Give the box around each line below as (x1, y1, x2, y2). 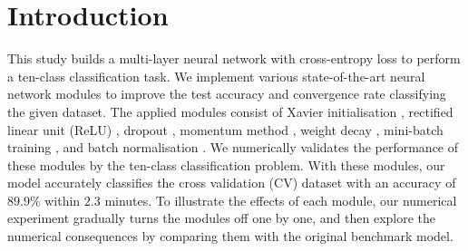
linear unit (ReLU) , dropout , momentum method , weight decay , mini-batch (7, 120, 444, 139)
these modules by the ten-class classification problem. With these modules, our (7, 155, 445, 174)
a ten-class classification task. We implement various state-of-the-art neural (7, 66, 425, 85)
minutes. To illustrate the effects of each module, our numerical (104, 190, 457, 209)
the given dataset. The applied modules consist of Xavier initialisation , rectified (7, 101, 453, 121)
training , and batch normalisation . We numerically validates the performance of (7, 138, 459, 157)
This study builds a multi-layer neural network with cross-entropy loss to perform (7, 49, 461, 68)
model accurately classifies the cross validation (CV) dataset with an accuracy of (7, 173, 456, 192)
